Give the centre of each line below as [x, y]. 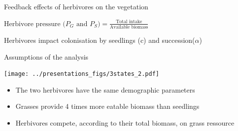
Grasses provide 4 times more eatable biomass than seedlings [107, 106]
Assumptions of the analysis [46, 56]
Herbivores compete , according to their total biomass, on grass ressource [125, 122]
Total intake [129, 22]
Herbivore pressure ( [35, 24]
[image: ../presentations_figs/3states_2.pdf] [82, 74]
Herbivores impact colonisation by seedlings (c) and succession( [100, 40]
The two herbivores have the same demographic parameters [105, 89]
